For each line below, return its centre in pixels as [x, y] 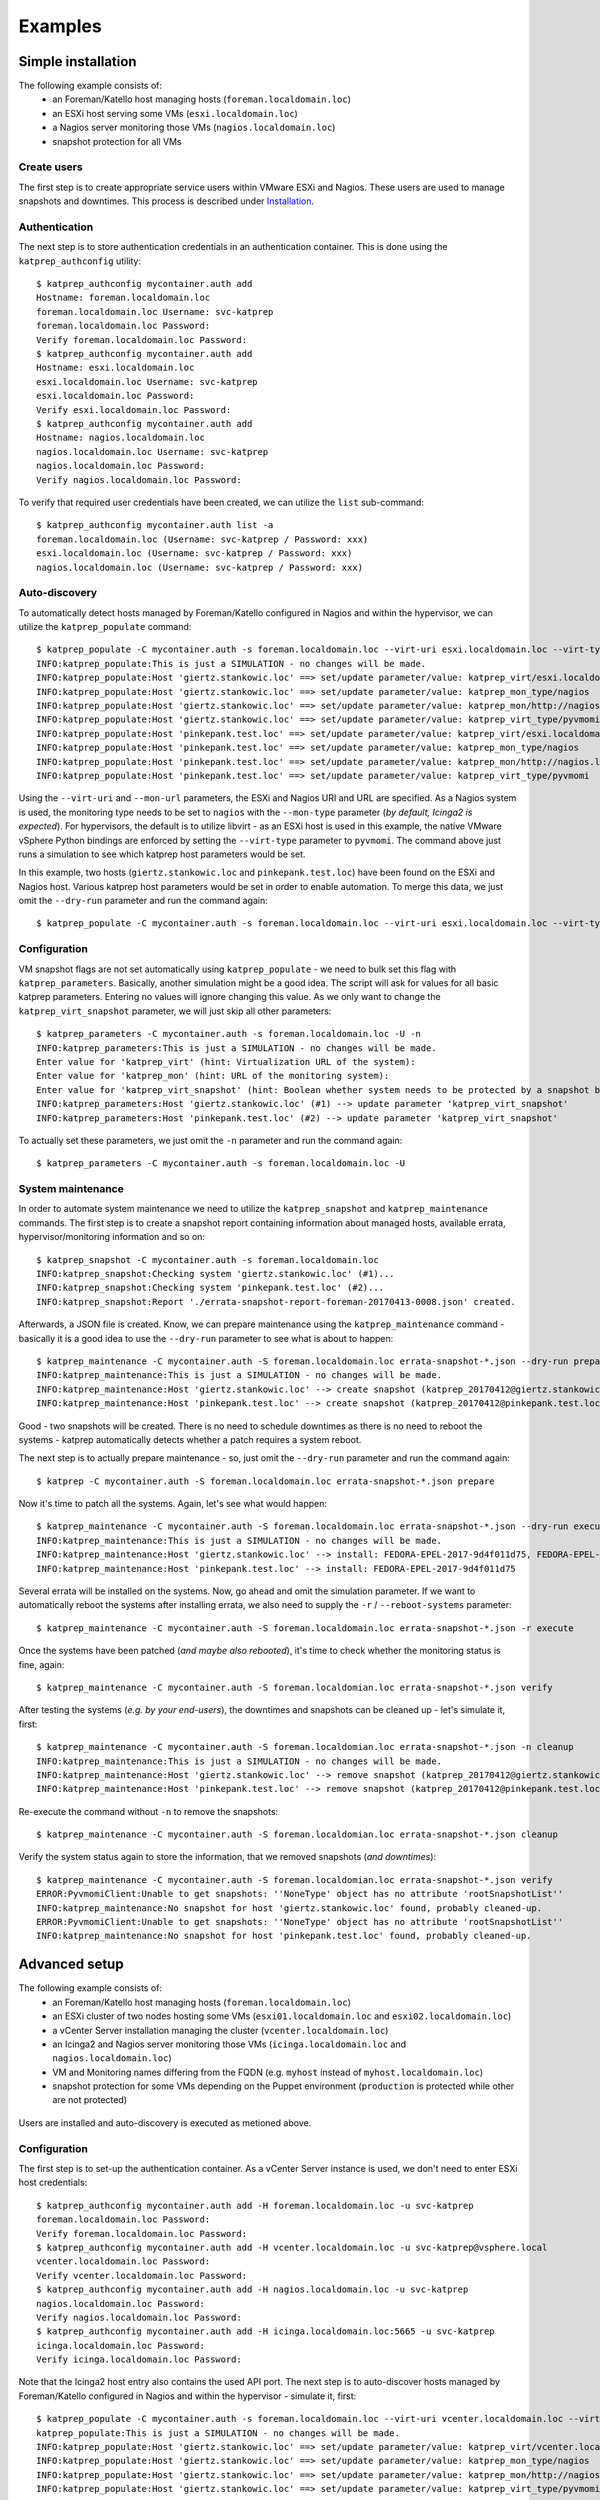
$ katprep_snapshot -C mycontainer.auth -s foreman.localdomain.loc [207, 1259]
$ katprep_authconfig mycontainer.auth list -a [155, 525]
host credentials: [53, 2182]
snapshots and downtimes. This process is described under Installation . [166, 201]
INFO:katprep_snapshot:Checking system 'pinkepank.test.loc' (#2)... [210, 1288]
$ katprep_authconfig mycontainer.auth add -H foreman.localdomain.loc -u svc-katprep [255, 2205]
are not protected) [90, 2100]
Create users [51, 167]
